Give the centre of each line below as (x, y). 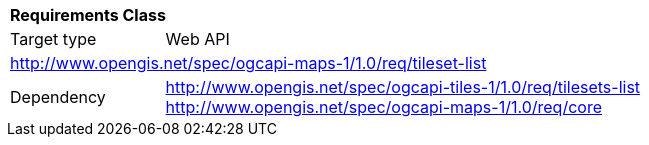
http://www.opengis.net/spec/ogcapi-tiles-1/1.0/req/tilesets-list (403, 87)
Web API (197, 39)
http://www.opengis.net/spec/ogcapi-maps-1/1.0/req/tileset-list (248, 63)
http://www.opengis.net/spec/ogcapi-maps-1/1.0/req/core (383, 107)
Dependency (58, 97)
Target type (53, 39)
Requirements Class (88, 15)
